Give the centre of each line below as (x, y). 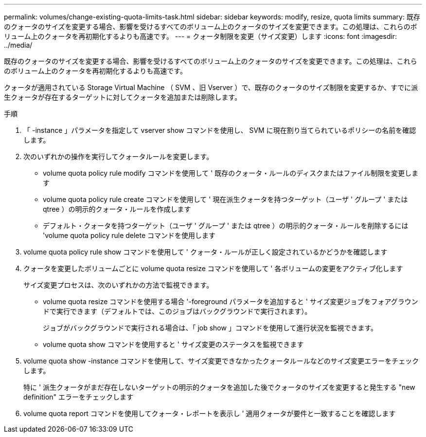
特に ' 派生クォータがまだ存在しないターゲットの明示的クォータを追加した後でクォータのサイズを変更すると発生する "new (219, 387)
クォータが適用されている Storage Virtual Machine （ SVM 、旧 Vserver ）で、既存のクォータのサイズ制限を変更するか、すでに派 (211, 87)
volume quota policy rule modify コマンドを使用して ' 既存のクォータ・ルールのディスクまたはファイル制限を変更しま (231, 173)
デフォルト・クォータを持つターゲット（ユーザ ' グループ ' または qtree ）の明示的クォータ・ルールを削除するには (226, 226)
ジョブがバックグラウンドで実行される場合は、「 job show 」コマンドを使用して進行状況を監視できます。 (210, 328)
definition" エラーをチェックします (79, 397)
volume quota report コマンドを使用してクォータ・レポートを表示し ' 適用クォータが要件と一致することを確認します (210, 413)
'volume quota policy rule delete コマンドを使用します (129, 235)
